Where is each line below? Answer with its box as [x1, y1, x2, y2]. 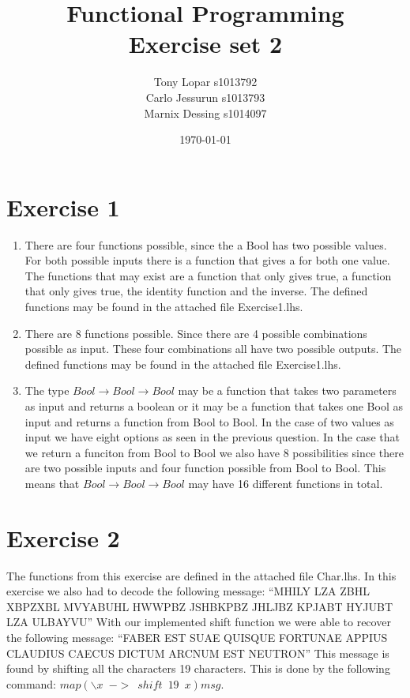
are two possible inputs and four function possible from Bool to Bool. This [24, 460, 386, 476]
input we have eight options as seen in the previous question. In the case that [24, 429, 400, 445]
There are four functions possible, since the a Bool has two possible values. [24, 236, 387, 253]
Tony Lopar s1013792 [153, 73, 258, 90]
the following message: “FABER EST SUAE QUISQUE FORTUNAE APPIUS [6, 629, 388, 646]
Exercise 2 [6, 521, 120, 554]
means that [24, 475, 80, 491]
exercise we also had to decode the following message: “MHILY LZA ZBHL [6, 583, 370, 599]
